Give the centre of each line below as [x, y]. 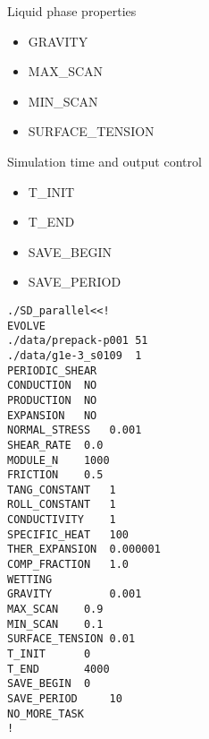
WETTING [30, 579]
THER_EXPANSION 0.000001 [84, 550]
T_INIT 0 [49, 654]
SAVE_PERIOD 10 [65, 699]
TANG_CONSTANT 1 [62, 490]
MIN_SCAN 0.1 [55, 624]
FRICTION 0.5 [55, 475]
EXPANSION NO [52, 415]
